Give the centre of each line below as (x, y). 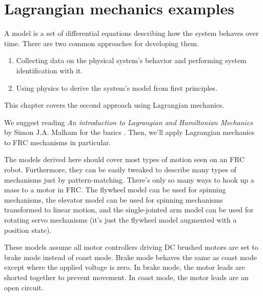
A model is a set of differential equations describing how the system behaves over (131, 33)
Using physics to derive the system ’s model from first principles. (117, 87)
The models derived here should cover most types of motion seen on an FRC (125, 159)
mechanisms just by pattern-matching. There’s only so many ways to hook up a (129, 179)
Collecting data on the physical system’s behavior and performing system (131, 60)
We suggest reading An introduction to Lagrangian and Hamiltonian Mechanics (129, 122)
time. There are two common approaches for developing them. (102, 43)
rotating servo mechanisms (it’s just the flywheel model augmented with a (120, 220)
